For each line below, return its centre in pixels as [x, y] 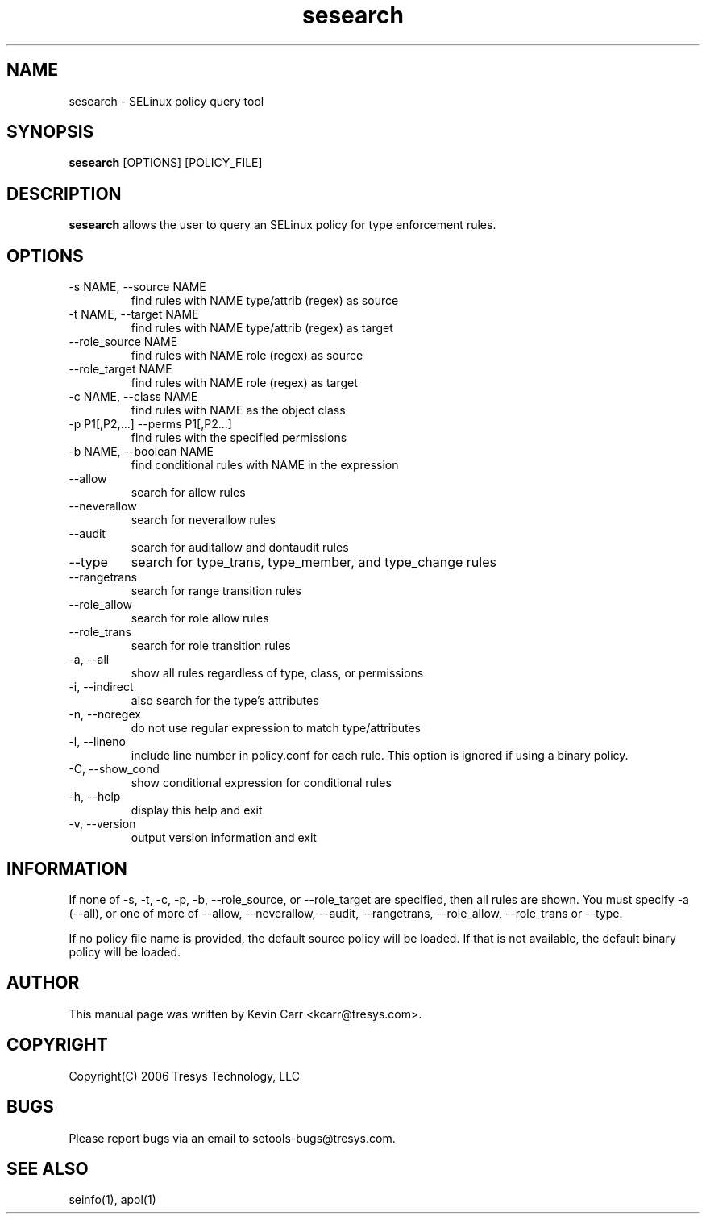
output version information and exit [224, 838]
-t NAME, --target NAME [134, 314]
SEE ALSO [48, 1168]
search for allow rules [188, 493]
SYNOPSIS [50, 132]
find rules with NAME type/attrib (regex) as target [262, 328]
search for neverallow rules [203, 520]
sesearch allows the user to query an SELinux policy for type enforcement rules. [282, 225]
